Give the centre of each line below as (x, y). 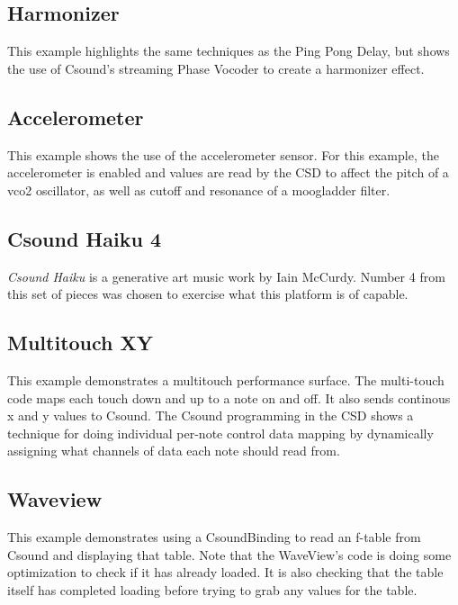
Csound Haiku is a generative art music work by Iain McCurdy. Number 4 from (226, 276)
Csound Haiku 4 (84, 238)
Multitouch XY (81, 343)
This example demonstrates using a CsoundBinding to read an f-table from (214, 537)
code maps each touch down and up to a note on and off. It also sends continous (229, 397)
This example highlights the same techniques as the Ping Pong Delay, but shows (229, 51)
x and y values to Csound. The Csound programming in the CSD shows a (211, 415)
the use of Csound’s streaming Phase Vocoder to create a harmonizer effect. (216, 68)
